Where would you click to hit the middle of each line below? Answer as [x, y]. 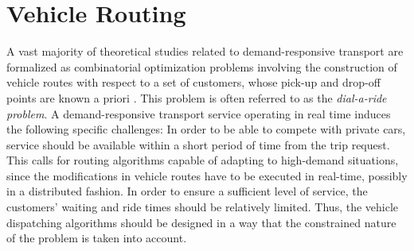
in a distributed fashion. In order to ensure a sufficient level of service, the [187, 191]
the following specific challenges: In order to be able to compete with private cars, [206, 129]
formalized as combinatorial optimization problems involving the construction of [202, 66]
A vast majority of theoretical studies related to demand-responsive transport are [205, 51]
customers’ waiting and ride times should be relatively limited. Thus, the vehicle [203, 207]
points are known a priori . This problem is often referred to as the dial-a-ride [197, 97]
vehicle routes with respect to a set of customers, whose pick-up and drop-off [193, 82]
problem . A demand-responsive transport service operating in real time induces [199, 113]
